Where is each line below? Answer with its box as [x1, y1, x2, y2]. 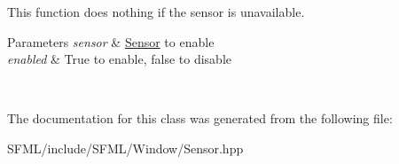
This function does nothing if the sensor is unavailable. [7, 3, 305, 20]
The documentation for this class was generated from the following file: [7, 109, 393, 128]
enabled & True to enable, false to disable [7, 50, 232, 68]
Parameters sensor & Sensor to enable [7, 32, 215, 51]
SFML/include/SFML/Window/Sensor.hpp [7, 138, 244, 157]
